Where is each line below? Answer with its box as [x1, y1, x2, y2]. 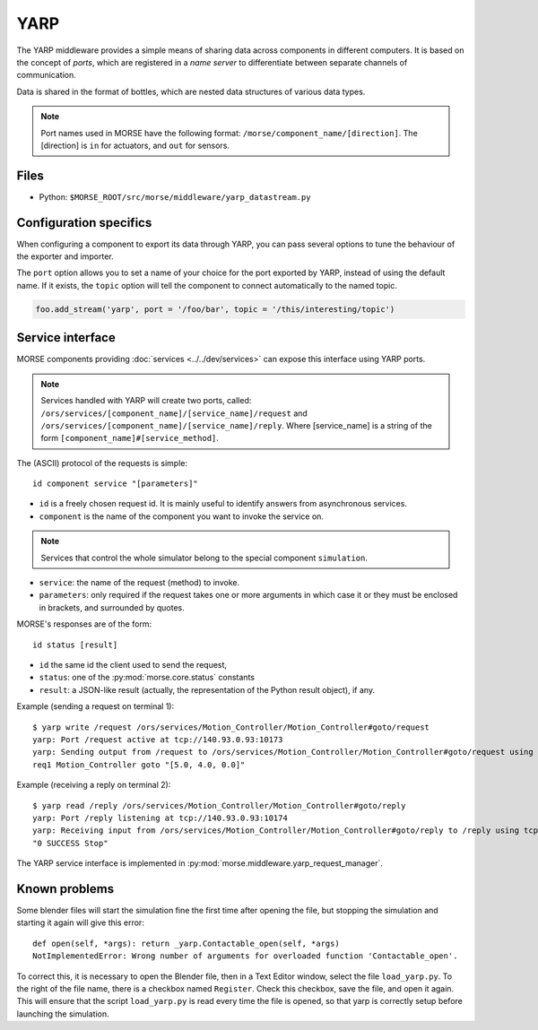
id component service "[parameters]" [32, 479, 199, 489]
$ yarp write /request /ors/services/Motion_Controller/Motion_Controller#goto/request [32, 722, 430, 732]
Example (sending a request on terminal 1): [16, 701, 175, 712]
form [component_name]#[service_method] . [40, 433, 220, 444]
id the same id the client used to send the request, [39, 660, 228, 670]
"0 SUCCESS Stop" [32, 838, 108, 848]
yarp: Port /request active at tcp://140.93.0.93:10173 [32, 734, 283, 744]
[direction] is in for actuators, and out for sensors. [40, 140, 230, 151]
